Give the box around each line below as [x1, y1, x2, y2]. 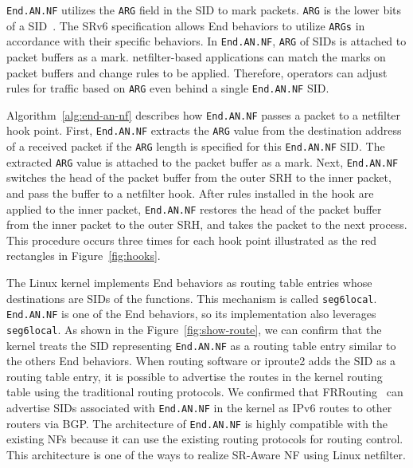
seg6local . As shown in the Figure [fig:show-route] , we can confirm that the [6, 321, 382, 337]
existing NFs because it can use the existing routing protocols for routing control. [6, 431, 403, 447]
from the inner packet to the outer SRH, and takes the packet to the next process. [6, 216, 407, 233]
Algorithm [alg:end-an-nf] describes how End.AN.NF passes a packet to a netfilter [6, 106, 401, 123]
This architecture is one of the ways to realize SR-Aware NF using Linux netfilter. [6, 446, 406, 462]
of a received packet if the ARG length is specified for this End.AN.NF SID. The [6, 138, 385, 155]
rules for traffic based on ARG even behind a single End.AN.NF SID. [6, 80, 329, 96]
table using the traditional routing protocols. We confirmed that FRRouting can [6, 383, 403, 400]
